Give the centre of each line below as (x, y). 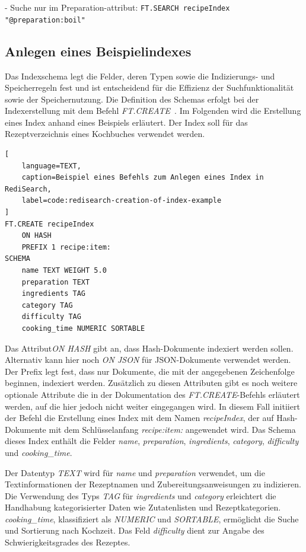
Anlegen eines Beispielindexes (98, 51)
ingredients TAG (54, 294)
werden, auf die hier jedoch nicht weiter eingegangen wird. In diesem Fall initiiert (152, 406)
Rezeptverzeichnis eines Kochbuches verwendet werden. (105, 134)
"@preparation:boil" (45, 20)
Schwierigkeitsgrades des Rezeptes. (68, 542)
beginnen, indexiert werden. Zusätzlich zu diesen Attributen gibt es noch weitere (151, 383)
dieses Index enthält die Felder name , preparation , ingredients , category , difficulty (152, 441)
